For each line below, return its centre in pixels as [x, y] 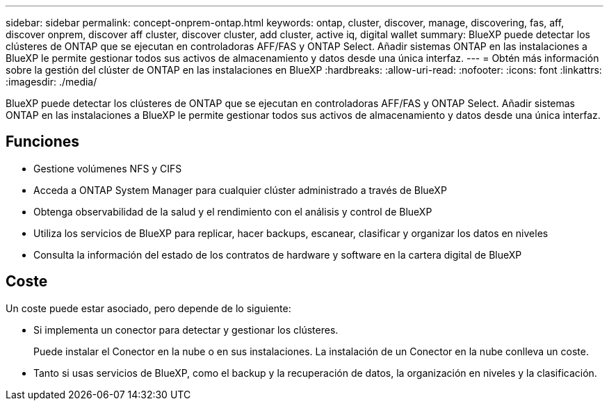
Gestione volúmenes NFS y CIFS [108, 168]
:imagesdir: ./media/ [51, 82]
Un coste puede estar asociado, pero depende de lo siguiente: [148, 308]
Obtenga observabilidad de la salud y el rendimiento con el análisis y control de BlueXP [233, 211]
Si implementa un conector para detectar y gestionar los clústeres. [186, 330]
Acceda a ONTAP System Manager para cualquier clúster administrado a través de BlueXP [240, 190]
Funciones [43, 142]
